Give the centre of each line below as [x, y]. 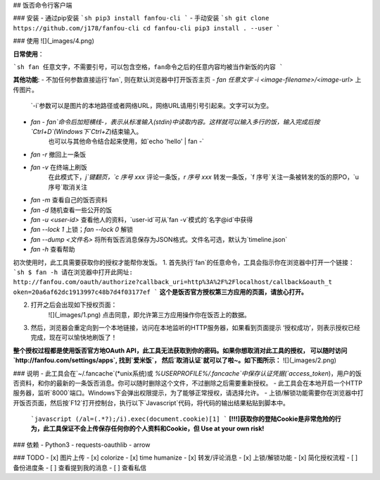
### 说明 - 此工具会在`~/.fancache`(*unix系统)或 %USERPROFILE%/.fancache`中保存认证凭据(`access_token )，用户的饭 [188, 373]
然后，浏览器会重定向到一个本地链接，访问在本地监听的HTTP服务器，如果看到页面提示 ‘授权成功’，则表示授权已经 [195, 327]
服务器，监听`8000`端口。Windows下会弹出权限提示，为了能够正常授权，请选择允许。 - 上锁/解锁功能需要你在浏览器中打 [188, 393]
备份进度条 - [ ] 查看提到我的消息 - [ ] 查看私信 [80, 467]
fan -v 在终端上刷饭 [59, 167]
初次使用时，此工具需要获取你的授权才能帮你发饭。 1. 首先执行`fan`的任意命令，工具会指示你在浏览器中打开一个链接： [184, 262]
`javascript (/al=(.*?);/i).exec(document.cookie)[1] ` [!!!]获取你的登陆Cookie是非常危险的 [183, 419]
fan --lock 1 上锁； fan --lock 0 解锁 [82, 230]
